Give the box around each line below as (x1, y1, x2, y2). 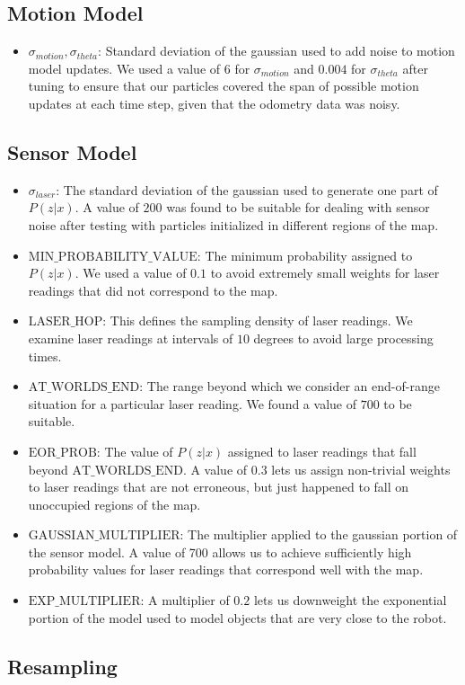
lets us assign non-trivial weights (271, 459, 451, 478)
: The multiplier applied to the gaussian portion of (180, 525, 458, 544)
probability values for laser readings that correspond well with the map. (28, 560, 424, 579)
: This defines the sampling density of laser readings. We (102, 311, 413, 330)
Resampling (7, 652, 118, 680)
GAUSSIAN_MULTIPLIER (28, 529, 180, 543)
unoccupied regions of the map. (28, 494, 201, 513)
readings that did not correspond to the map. (28, 280, 278, 299)
